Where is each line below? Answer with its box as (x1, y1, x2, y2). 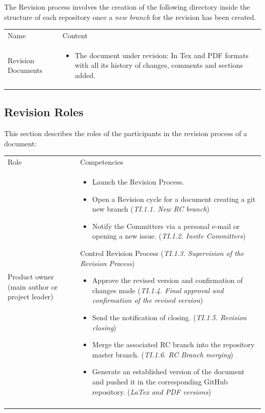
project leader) (8, 291, 54, 302)
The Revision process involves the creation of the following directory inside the (4, 2, 250, 12)
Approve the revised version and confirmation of (92, 275, 243, 286)
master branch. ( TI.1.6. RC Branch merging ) (92, 349, 233, 359)
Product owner (8, 271, 54, 282)
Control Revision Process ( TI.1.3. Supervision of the (80, 248, 244, 259)
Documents (8, 65, 43, 75)
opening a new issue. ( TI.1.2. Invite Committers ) (92, 230, 246, 241)
